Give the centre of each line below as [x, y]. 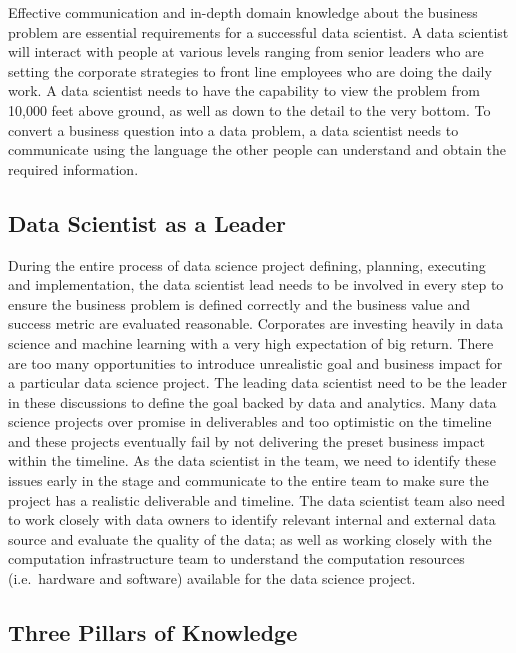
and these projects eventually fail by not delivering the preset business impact [246, 440]
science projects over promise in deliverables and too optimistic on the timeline [250, 421]
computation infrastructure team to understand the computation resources [236, 558]
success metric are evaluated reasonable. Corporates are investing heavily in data [256, 323]
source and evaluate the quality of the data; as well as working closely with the [250, 538]
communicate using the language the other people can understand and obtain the [257, 149]
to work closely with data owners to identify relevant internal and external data [252, 519]
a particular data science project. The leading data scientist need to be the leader [257, 382]
